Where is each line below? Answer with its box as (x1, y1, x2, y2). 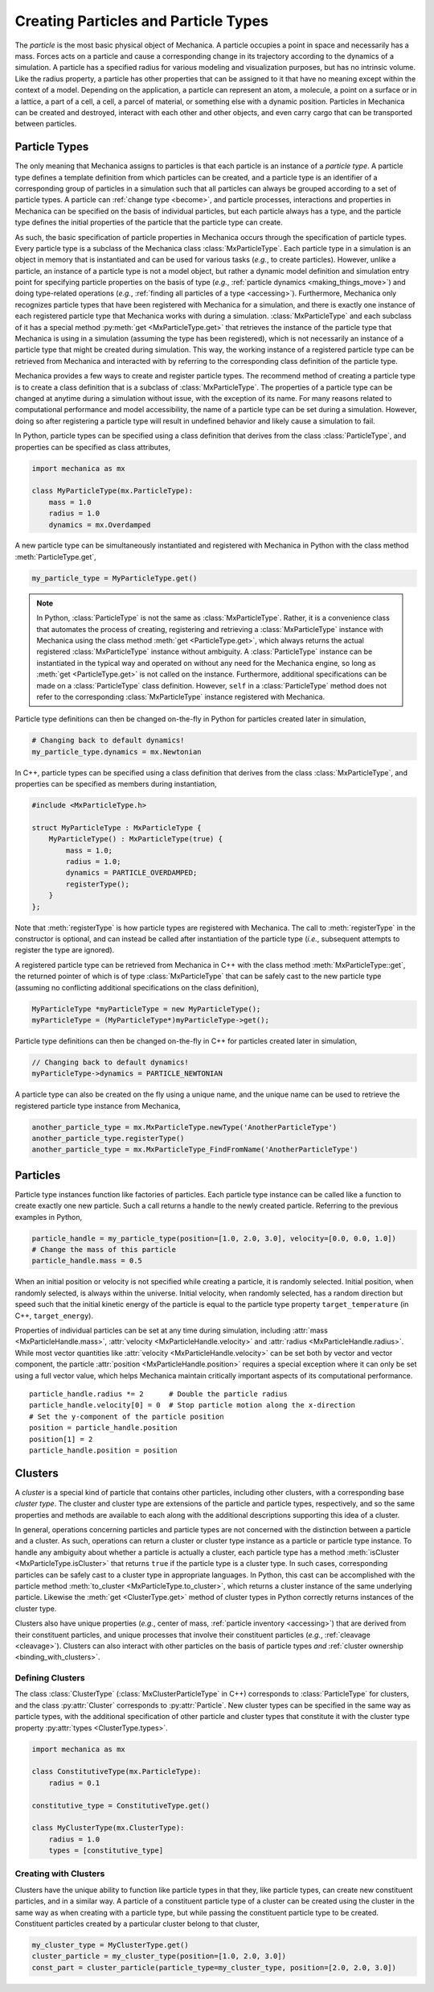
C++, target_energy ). (14, 1311, 94, 1320)
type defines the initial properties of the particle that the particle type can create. (14, 217, 283, 227)
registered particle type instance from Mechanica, (14, 1101, 181, 1110)
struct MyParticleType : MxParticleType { (31, 823, 202, 833)
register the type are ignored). (14, 945, 115, 955)
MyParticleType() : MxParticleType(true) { (48, 834, 223, 844)
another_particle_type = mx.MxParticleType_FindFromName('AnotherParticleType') (31, 1145, 358, 1155)
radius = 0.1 (48, 1778, 100, 1787)
